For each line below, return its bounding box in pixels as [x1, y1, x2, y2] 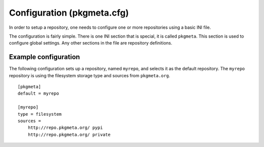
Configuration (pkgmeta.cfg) [9, 7, 129, 18]
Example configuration [9, 53, 80, 61]
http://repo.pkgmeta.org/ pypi [27, 125, 103, 130]
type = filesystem [18, 111, 62, 117]
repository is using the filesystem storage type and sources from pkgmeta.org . [9, 72, 171, 78]
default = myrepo [18, 91, 59, 96]
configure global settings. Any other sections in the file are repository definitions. [9, 40, 173, 46]
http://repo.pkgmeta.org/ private [27, 132, 111, 137]
